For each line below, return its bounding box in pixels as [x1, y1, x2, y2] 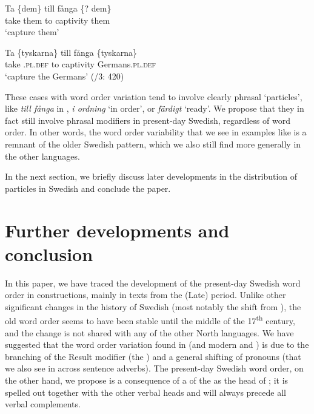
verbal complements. [5, 398, 81, 410]
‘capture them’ [5, 25, 59, 38]
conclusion [5, 241, 93, 266]
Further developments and [5, 217, 230, 242]
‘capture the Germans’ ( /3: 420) [5, 69, 124, 82]
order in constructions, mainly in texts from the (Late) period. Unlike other [5, 288, 286, 301]
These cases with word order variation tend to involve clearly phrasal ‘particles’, [5, 90, 302, 103]
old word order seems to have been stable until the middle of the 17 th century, [5, 313, 295, 327]
